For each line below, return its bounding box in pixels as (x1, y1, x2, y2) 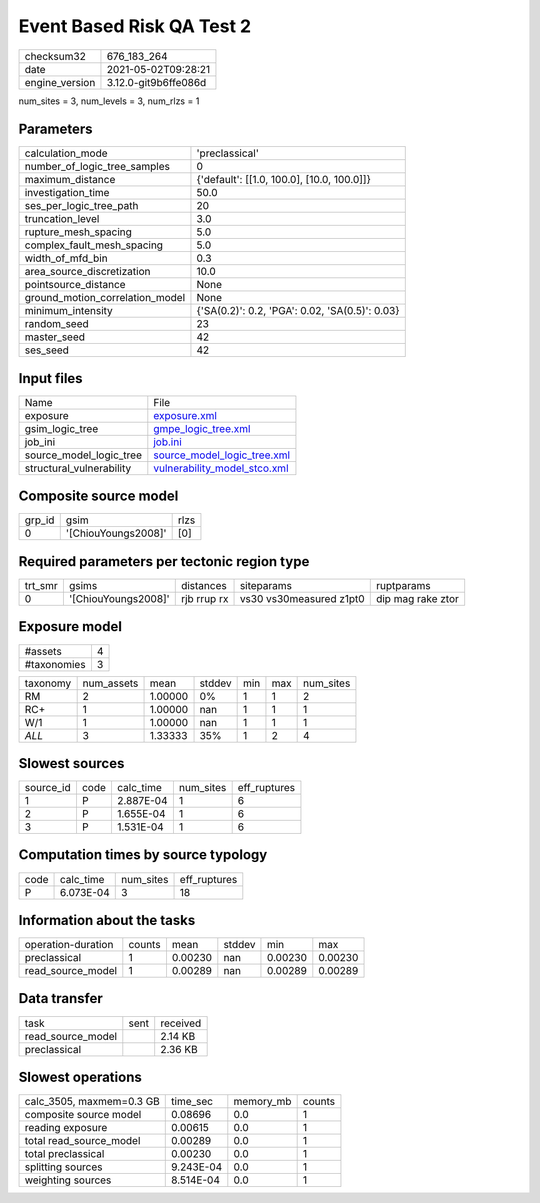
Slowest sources (18, 755, 125, 772)
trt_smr (24, 579, 59, 592)
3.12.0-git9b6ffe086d (106, 75, 207, 89)
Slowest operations (18, 1069, 142, 1085)
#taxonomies (24, 657, 86, 671)
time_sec (171, 1095, 214, 1109)
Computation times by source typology (18, 846, 268, 864)
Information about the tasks (18, 911, 196, 929)
